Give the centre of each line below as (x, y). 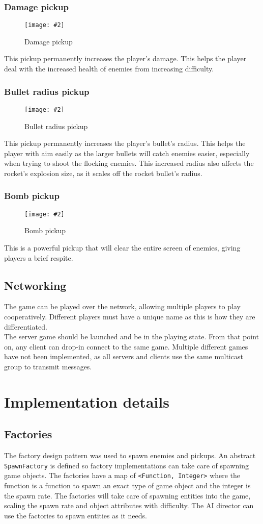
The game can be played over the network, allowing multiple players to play (122, 306)
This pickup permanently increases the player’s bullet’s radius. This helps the (125, 143)
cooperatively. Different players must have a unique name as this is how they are (130, 316)
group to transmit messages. (48, 366)
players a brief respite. (39, 257)
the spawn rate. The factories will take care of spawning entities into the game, (127, 495)
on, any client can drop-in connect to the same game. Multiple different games (126, 346)
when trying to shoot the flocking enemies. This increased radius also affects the (129, 163)
